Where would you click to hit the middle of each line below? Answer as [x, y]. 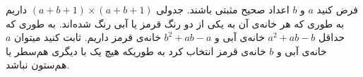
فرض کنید [338, 9]
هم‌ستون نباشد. [38, 65]
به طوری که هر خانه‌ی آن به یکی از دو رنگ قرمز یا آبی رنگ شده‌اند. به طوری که [175, 23]
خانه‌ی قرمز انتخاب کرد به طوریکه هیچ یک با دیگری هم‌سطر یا [136, 51]
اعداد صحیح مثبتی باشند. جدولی [223, 9]
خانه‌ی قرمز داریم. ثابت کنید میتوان [88, 37]
